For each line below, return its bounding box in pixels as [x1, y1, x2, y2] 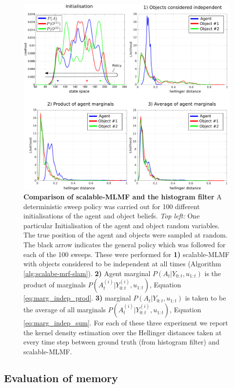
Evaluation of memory [4, 370, 118, 385]
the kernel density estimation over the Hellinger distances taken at [23, 327, 222, 337]
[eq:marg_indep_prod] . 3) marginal [23, 293, 131, 303]
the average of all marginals [23, 304, 106, 315]
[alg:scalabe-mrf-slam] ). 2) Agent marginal [23, 268, 151, 278]
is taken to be [185, 293, 226, 303]
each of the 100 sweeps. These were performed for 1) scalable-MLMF [23, 249, 230, 259]
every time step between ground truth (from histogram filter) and [23, 337, 220, 347]
